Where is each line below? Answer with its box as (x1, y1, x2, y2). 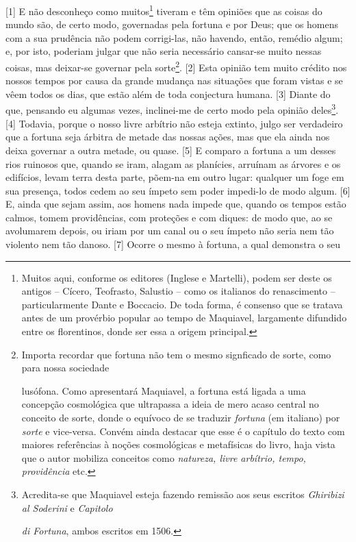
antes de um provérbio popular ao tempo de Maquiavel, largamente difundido (21, 310, 347, 325)
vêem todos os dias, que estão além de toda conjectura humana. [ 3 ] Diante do (5, 86, 331, 101)
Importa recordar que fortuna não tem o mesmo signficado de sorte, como (21, 347, 331, 361)
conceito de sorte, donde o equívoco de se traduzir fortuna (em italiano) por (21, 410, 340, 424)
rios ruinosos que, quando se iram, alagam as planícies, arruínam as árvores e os (5, 156, 341, 171)
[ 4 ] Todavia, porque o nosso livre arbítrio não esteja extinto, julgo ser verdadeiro (5, 116, 343, 130)
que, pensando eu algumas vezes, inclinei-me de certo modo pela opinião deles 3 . (5, 101, 339, 117)
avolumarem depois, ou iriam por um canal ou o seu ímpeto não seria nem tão (5, 223, 334, 238)
